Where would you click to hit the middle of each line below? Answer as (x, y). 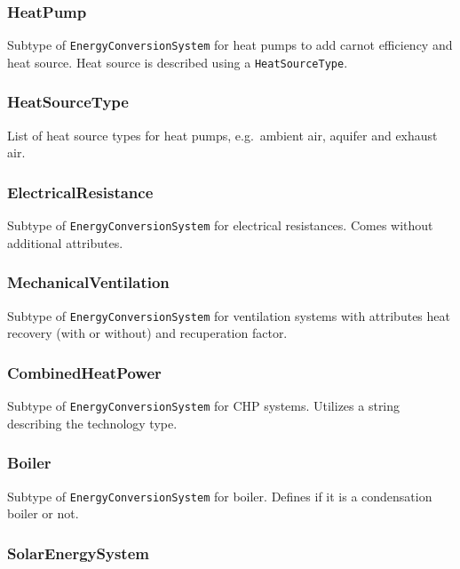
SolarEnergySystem (78, 553)
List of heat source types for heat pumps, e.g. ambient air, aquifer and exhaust (222, 135)
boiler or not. (43, 513)
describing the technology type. (92, 423)
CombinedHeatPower (84, 372)
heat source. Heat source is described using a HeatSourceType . (178, 62)
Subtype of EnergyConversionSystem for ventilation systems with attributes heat (229, 315)
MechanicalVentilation (88, 282)
